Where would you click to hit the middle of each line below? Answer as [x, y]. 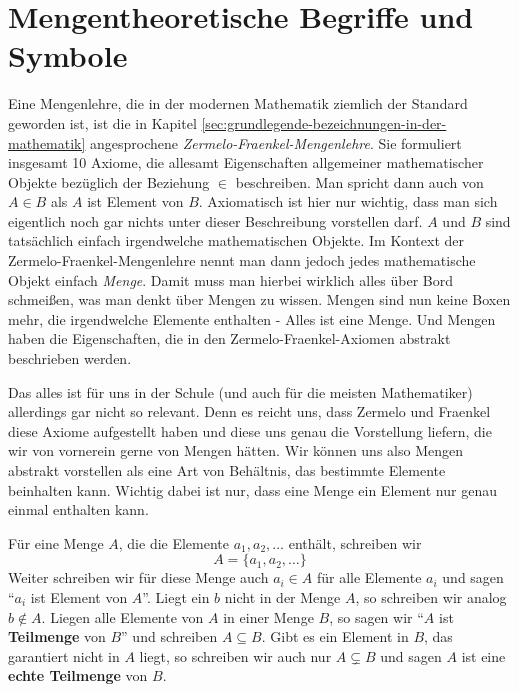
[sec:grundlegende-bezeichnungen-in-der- [324, 122]
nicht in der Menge [282, 596]
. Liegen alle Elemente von [122, 616]
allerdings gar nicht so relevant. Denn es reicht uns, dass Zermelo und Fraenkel [249, 411]
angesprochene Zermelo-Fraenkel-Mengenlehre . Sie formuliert [276, 142]
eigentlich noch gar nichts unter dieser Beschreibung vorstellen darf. [215, 220]
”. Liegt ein [176, 596]
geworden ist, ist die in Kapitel [102, 122]
